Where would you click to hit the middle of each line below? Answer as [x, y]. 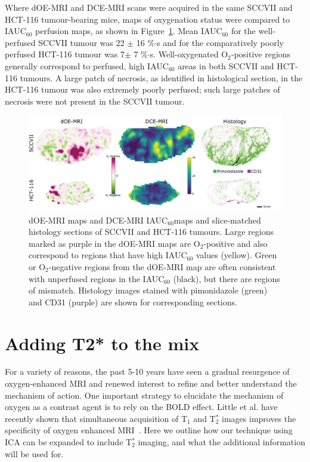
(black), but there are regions [227, 278]
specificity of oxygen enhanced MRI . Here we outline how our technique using [149, 430]
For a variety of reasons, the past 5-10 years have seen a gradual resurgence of [147, 371]
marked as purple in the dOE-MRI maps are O [114, 243]
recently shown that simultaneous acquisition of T [96, 418]
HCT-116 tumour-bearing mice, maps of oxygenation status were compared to [148, 19]
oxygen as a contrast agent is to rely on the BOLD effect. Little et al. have [141, 407]
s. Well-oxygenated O [189, 54]
